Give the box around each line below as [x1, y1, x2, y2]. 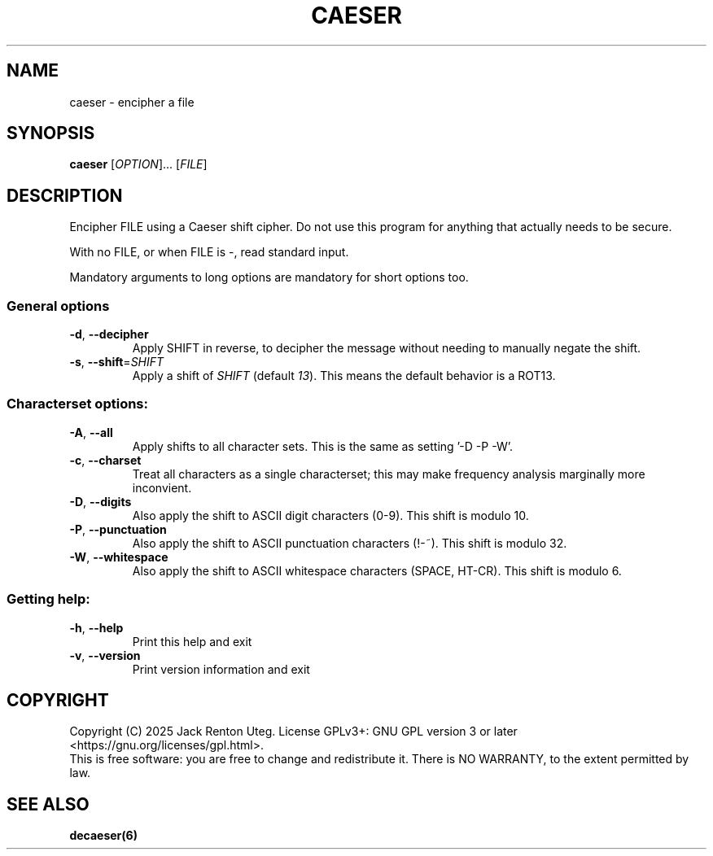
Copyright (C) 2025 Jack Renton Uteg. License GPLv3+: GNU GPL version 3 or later [69, 724, 518, 739]
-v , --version [69, 648, 141, 662]
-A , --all [69, 425, 113, 439]
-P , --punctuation [69, 522, 167, 536]
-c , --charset [69, 452, 142, 467]
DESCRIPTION [7, 185, 123, 206]
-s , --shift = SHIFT [69, 355, 164, 369]
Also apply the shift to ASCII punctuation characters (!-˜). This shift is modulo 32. [132, 535, 567, 550]
